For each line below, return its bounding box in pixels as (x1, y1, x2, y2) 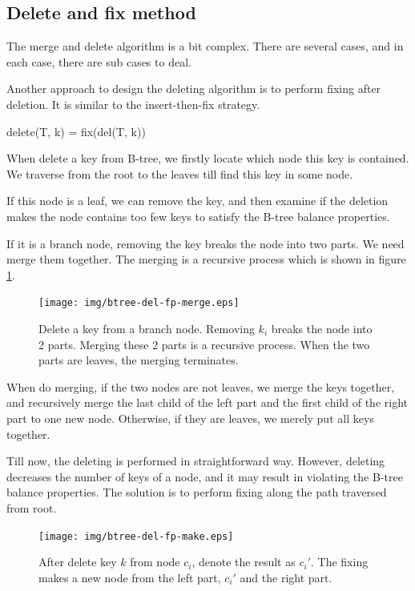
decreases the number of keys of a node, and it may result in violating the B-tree (6, 468, 403, 484)
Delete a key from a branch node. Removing (38, 320, 255, 336)
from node (130, 553, 180, 570)
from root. (6, 499, 57, 516)
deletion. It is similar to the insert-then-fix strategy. (6, 95, 260, 112)
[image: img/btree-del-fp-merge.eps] (38, 297, 240, 309)
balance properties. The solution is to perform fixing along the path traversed (6, 484, 387, 501)
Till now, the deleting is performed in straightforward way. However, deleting (6, 452, 385, 469)
